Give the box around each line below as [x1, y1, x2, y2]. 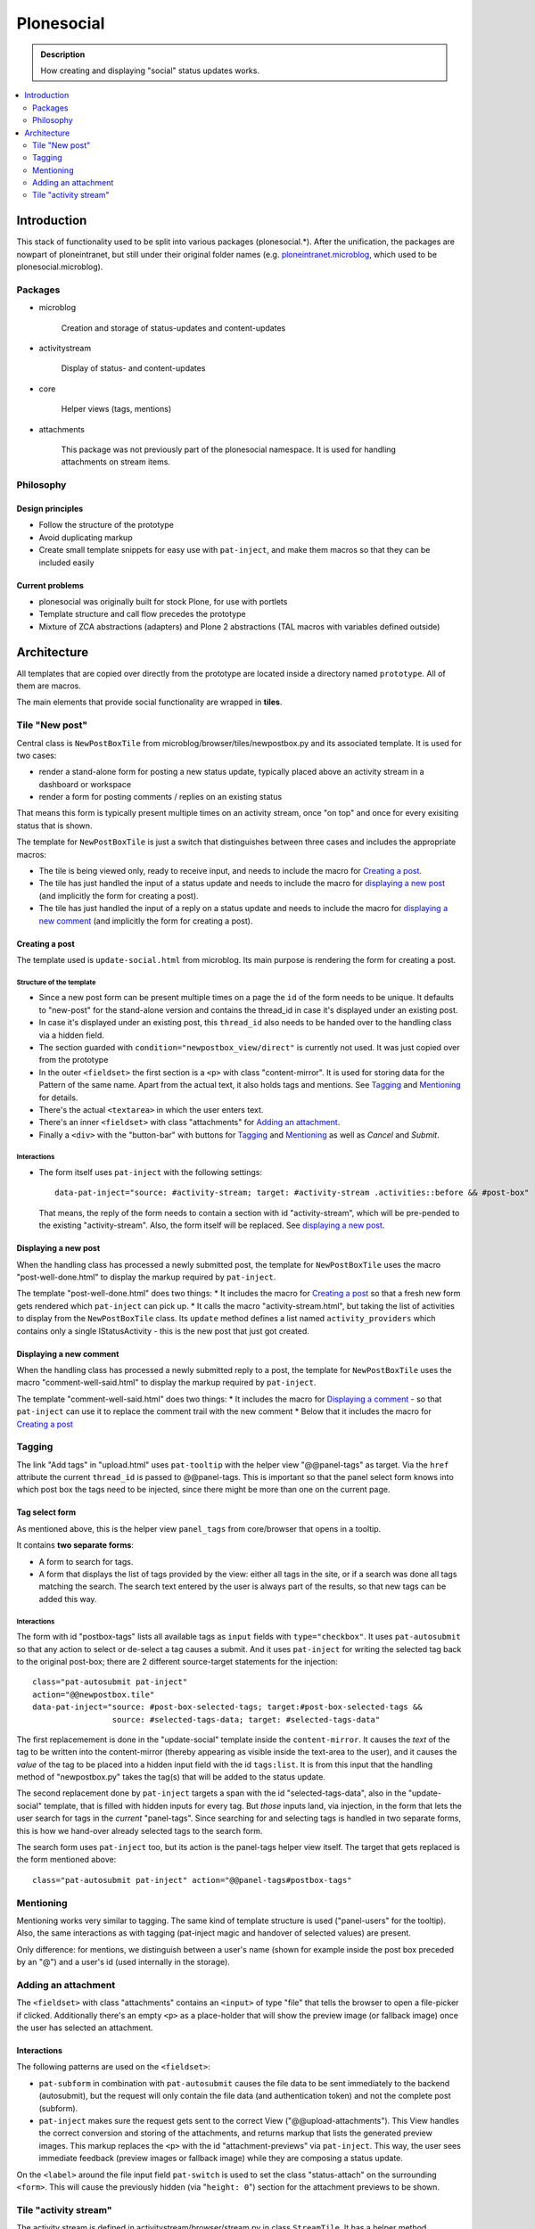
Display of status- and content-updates [61, 363, 206, 374]
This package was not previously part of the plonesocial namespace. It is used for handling [61, 444, 397, 455]
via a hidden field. [38, 1030, 104, 1040]
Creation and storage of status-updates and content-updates [61, 322, 286, 333]
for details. [38, 1092, 78, 1103]
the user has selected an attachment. [16, 2022, 153, 2033]
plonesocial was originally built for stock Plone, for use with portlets [38, 596, 288, 606]
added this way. [38, 1593, 97, 1604]
